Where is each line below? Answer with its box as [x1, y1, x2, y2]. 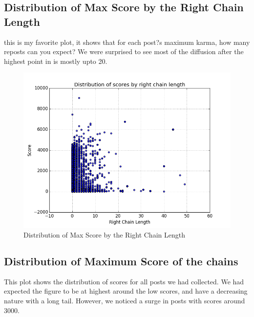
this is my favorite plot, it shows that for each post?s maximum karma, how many [4, 37, 250, 47]
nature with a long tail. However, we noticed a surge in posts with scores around [4, 295, 245, 305]
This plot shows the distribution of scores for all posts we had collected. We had [4, 276, 244, 286]
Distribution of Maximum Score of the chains [4, 253, 238, 268]
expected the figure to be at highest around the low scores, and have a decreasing [4, 286, 248, 296]
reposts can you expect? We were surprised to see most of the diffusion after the [4, 46, 244, 57]
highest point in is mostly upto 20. [4, 56, 107, 66]
